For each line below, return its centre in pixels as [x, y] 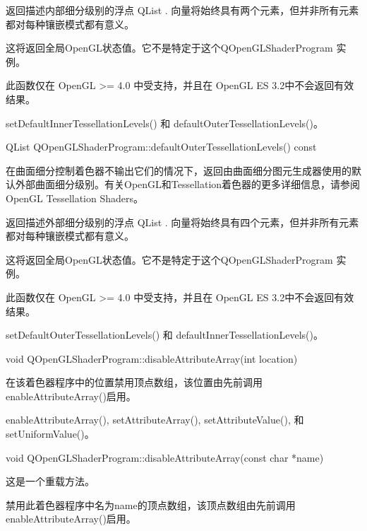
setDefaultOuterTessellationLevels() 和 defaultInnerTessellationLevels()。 [164, 335]
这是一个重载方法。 [50, 481]
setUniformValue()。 [50, 434]
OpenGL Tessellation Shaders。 [75, 198]
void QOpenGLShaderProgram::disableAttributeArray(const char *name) [165, 457]
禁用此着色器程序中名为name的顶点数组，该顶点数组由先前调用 [151, 504]
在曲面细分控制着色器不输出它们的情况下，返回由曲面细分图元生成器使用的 [179, 170]
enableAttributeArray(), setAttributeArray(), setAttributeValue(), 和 [155, 420]
